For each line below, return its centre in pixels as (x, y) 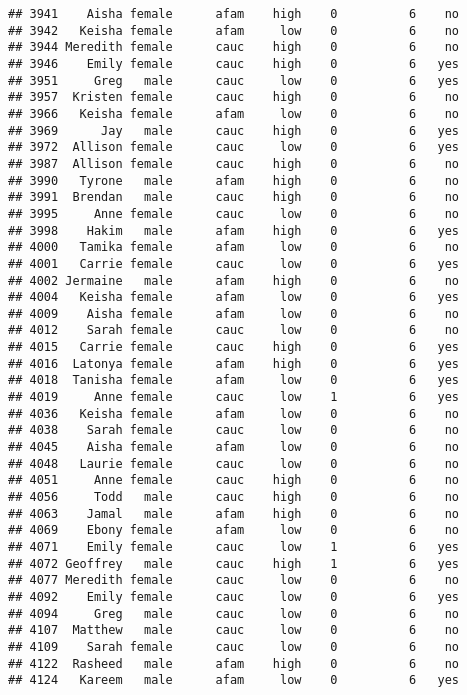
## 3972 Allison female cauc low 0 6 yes (234, 147)
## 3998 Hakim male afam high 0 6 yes (234, 230)
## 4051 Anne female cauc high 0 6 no (234, 480)
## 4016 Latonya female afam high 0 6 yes (234, 363)
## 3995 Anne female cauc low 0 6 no (234, 213)
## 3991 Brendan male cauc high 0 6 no (234, 197)
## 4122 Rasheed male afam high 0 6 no (234, 663)
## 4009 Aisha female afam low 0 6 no (234, 313)
